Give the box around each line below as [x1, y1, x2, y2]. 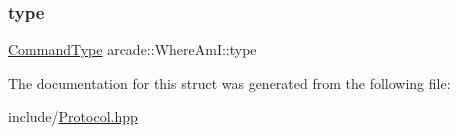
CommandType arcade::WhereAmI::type [8, 39, 257, 60]
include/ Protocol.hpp [8, 106, 138, 127]
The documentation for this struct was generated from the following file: [8, 72, 451, 93]
